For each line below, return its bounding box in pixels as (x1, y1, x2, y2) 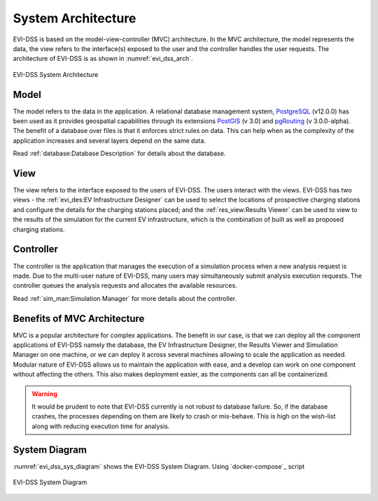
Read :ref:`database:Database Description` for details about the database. (13, 149, 226, 157)
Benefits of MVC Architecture (13, 312, 145, 325)
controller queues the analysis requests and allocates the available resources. (13, 281, 237, 290)
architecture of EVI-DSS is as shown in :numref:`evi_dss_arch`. (13, 55, 193, 63)
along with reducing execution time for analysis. (31, 422, 170, 430)
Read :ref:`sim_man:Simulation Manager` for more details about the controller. (13, 294, 237, 302)
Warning (31, 389, 57, 398)
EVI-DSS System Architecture (13, 70, 99, 78)
